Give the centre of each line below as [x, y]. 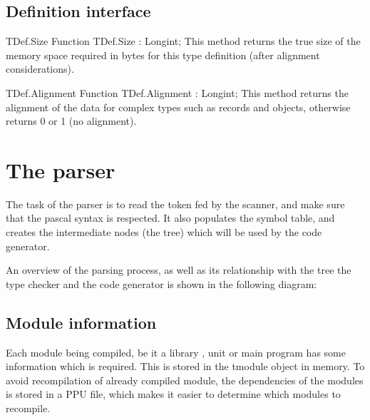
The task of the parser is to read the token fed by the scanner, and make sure [175, 204]
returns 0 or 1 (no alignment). [71, 121]
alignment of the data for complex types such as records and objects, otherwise [178, 107]
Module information [81, 322]
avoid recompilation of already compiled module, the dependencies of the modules [185, 380]
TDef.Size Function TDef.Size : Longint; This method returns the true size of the [183, 41]
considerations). [40, 69]
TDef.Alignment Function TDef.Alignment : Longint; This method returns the [177, 92]
